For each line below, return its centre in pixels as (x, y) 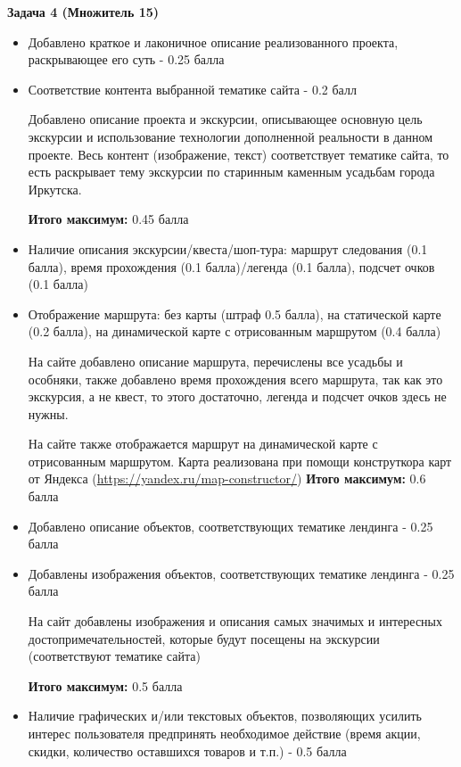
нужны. (48, 413)
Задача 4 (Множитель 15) (83, 12)
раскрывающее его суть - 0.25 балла (126, 59)
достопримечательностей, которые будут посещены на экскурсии (204, 638)
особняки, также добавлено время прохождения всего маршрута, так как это (235, 379)
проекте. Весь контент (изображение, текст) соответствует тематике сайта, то (239, 154)
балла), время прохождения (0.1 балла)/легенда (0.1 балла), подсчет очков (231, 266)
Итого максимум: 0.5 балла (105, 685)
